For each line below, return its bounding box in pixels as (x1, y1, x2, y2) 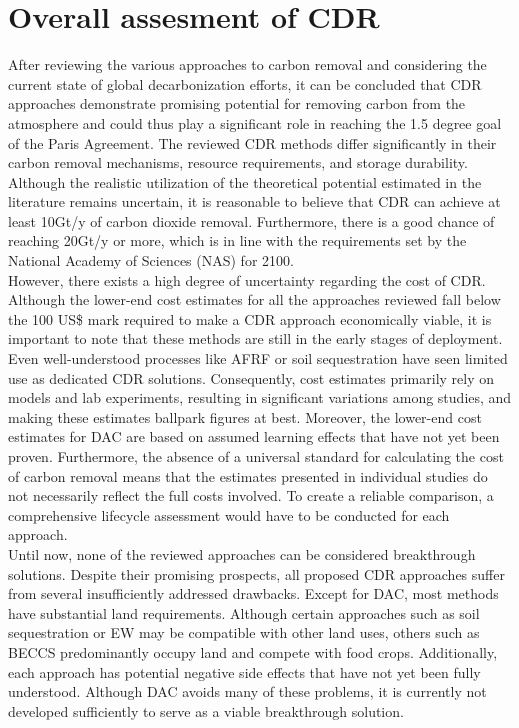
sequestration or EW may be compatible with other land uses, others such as (8, 622, 480, 643)
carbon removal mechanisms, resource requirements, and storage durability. (8, 152, 468, 173)
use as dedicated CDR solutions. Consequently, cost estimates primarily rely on (8, 367, 495, 388)
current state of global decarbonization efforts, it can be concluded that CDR (8, 73, 482, 94)
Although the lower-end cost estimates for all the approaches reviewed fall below (8, 289, 501, 310)
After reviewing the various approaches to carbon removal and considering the (8, 54, 487, 75)
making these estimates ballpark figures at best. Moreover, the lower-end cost (8, 406, 482, 427)
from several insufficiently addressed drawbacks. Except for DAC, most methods (8, 583, 499, 604)
